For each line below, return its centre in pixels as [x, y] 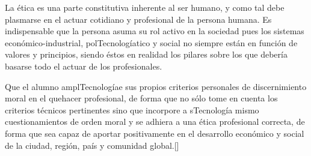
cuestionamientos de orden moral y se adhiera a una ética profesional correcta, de [155, 121]
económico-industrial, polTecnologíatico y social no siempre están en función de [151, 42]
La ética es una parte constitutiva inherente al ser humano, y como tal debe [145, 7]
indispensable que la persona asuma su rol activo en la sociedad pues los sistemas [155, 31]
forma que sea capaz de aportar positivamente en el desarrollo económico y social [155, 133]
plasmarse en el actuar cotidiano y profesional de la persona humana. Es [138, 19]
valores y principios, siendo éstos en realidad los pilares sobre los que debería [146, 54]
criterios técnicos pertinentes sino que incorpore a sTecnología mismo [132, 109]
